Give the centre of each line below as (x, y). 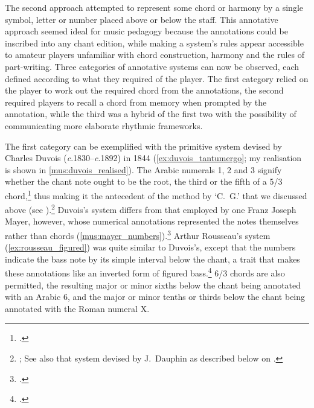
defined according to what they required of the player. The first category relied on (157, 78)
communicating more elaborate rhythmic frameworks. (104, 125)
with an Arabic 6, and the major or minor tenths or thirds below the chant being (155, 297)
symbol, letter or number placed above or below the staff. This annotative (142, 19)
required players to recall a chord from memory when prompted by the (136, 102)
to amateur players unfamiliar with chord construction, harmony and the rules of (155, 55)
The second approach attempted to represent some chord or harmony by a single (154, 7)
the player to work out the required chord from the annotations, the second (144, 90)
